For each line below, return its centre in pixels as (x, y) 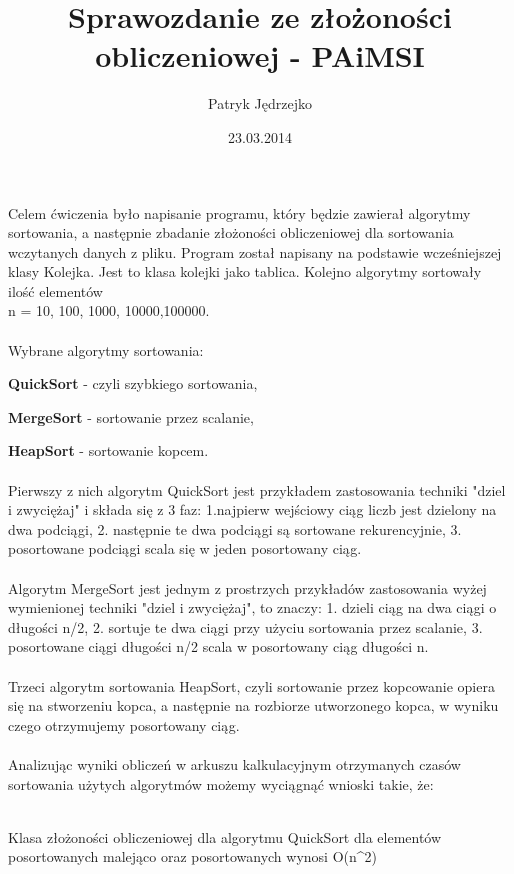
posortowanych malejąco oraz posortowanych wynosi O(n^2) (193, 856)
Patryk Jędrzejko (260, 103)
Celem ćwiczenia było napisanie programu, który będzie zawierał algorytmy (239, 212)
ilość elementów (55, 290)
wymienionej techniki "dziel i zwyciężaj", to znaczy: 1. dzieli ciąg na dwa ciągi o (252, 607)
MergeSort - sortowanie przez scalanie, (131, 416)
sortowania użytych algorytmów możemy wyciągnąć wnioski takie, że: (221, 783)
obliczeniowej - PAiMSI (260, 55)
